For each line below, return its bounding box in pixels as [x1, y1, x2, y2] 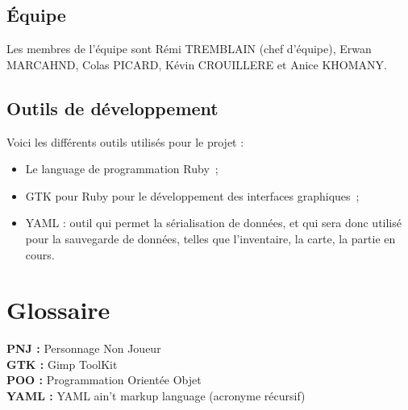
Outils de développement [6, 95, 219, 120]
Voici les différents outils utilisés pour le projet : [6, 133, 244, 150]
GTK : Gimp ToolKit [6, 355, 118, 372]
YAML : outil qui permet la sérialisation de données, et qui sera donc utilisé [25, 214, 402, 231]
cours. [25, 246, 55, 263]
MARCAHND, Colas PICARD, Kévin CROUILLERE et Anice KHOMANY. [6, 56, 387, 72]
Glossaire [6, 293, 110, 326]
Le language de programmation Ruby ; [25, 160, 219, 177]
